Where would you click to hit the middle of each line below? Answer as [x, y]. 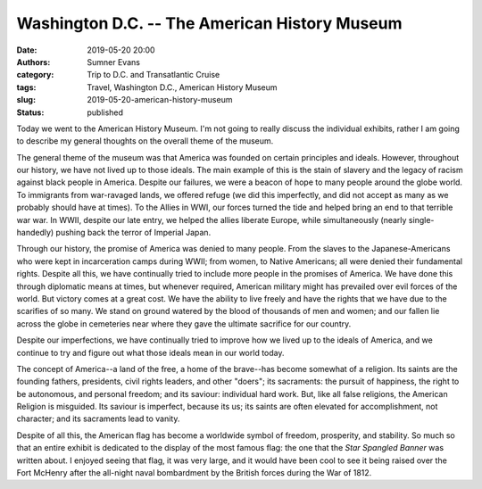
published [105, 112]
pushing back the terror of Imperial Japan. [133, 233]
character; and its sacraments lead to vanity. [98, 419]
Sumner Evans [113, 62]
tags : [26, 87]
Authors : [33, 62]
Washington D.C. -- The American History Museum [209, 23]
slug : [26, 100]
